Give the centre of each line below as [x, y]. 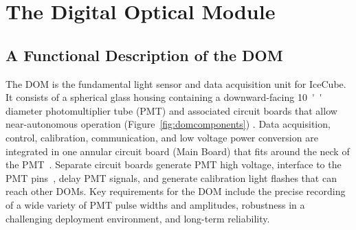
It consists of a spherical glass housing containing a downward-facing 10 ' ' [164, 97]
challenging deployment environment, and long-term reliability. [138, 218]
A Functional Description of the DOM [144, 55]
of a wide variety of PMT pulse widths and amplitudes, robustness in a [155, 204]
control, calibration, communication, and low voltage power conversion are [162, 137]
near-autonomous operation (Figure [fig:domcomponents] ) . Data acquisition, [168, 124]
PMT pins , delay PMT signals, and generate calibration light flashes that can [171, 177]
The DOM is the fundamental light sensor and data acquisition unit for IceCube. [176, 83]
